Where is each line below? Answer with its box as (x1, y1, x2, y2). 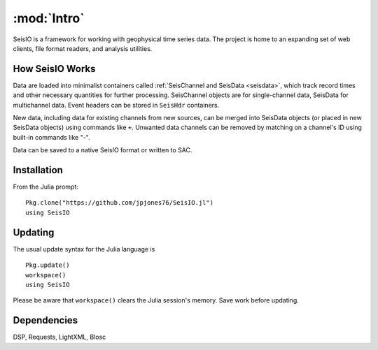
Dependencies (13, 314, 78, 326)
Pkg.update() (25, 261, 70, 269)
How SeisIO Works (13, 63, 96, 75)
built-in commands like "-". (13, 133, 90, 141)
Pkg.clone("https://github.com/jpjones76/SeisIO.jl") (25, 199, 213, 207)
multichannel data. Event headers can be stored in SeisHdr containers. (13, 101, 220, 109)
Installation (13, 164, 63, 176)
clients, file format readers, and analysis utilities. (13, 44, 153, 52)
